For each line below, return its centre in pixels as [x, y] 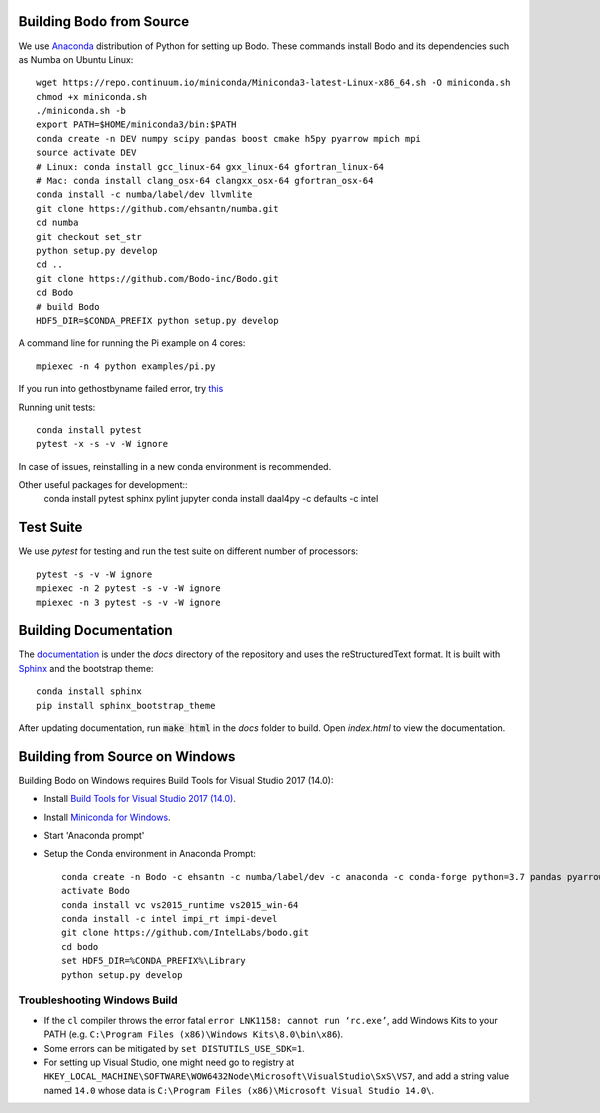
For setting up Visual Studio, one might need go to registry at [169, 1062]
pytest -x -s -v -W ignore [102, 444]
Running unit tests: [57, 407]
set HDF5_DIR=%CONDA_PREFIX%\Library [154, 961]
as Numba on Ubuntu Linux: [76, 59]
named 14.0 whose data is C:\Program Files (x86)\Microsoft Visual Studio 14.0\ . [239, 1090]
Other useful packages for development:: [103, 485]
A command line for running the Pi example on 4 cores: [132, 343]
